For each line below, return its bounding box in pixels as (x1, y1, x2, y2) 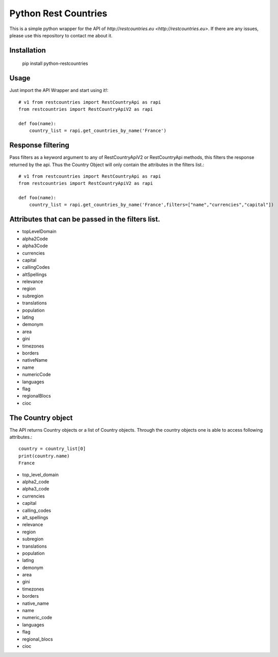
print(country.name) (18, 453, 70, 459)
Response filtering (9, 141, 70, 150)
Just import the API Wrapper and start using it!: (9, 87, 109, 93)
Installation (9, 46, 46, 55)
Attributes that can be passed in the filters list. (9, 215, 161, 224)
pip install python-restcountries (22, 60, 88, 66)
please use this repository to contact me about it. (9, 32, 113, 38)
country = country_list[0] (18, 446, 86, 452)
